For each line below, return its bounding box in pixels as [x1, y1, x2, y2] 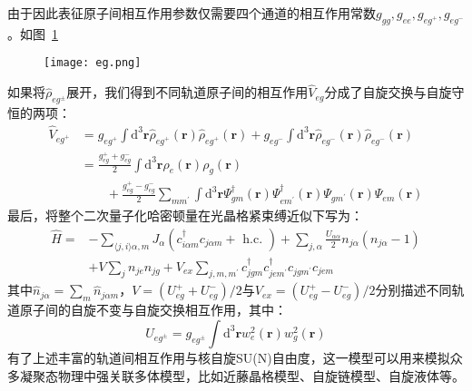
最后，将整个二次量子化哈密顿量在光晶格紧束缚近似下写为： [7, 206, 363, 225]
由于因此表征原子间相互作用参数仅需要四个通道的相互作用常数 [7, 4, 376, 22]
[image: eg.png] [44, 56, 142, 70]
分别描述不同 [375, 280, 452, 299]
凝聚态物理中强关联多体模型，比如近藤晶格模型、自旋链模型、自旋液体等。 [19, 366, 465, 385]
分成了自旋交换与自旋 [324, 83, 452, 102]
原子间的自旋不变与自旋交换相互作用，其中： [19, 300, 287, 319]
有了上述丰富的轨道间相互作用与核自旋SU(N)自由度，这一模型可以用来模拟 [7, 347, 450, 367]
